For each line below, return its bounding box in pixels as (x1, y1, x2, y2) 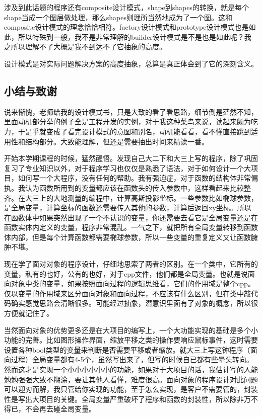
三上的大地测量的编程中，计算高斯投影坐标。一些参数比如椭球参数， (32, 192, 258, 203)
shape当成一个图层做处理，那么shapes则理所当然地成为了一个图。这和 (4, 12, 232, 22)
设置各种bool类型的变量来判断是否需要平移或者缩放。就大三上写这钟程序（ (4, 344, 250, 355)
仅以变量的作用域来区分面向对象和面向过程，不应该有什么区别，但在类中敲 (4, 288, 251, 298)
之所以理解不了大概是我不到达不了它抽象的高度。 (4, 41, 166, 52)
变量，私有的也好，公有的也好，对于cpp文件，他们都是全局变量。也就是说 (4, 268, 248, 279)
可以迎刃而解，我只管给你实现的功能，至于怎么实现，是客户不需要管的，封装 (4, 384, 258, 394)
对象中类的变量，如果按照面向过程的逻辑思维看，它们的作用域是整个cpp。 (11, 278, 255, 289)
